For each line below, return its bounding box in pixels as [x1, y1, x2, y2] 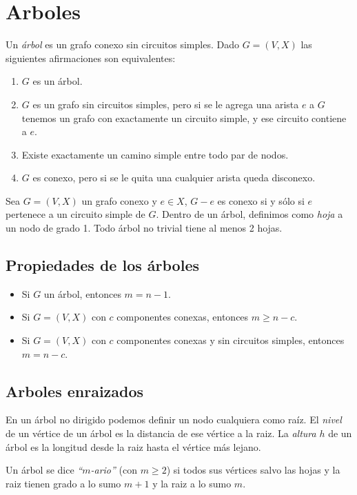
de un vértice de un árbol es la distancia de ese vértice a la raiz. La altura [6, 426, 316, 441]
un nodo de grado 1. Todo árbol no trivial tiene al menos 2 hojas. [6, 221, 283, 235]
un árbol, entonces [43, 286, 121, 301]
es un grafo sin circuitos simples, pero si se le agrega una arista [32, 97, 299, 111]
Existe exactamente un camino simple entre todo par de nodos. [21, 147, 289, 161]
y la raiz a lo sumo [152, 476, 232, 490]
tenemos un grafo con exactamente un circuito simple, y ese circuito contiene [21, 110, 347, 125]
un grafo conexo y [81, 193, 157, 208]
